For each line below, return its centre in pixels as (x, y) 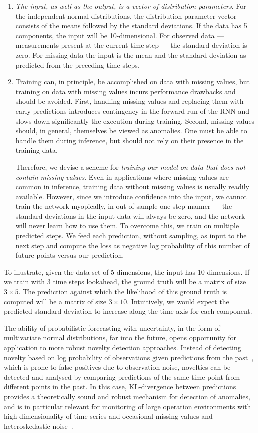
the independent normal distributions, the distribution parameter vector (126, 16)
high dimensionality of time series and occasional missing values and (108, 416)
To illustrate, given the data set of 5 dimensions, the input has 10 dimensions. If (127, 272)
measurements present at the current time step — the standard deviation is (131, 45)
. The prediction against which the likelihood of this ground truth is (123, 292)
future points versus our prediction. (70, 255)
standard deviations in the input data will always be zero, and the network (130, 216)
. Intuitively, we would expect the (178, 301)
